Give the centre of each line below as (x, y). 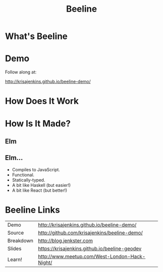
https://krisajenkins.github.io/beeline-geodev (90, 248)
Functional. (23, 175)
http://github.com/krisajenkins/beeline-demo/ (90, 233)
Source (16, 233)
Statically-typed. (28, 180)
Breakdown (20, 240)
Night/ (45, 262)
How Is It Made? (38, 123)
